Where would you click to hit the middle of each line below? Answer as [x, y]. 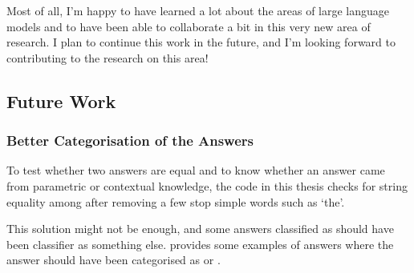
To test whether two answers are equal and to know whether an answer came [196, 170]
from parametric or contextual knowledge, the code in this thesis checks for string [207, 185]
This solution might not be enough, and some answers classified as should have [200, 229]
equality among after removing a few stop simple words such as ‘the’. [176, 201]
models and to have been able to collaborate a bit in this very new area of [189, 26]
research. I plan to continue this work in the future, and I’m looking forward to [201, 42]
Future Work [61, 100]
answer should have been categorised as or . [114, 260]
